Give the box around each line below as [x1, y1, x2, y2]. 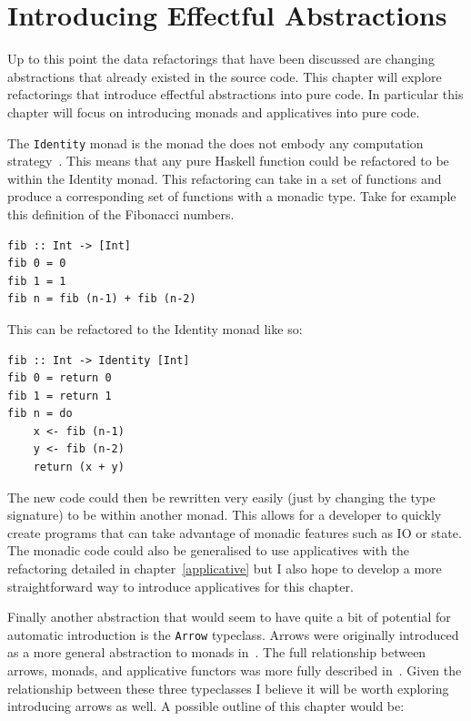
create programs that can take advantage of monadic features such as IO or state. [7, 523, 462, 542]
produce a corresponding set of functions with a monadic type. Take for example [7, 187, 456, 206]
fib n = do [7, 407, 73, 421]
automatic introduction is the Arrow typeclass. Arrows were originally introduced [7, 625, 459, 644]
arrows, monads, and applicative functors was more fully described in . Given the [7, 661, 462, 680]
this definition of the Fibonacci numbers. [7, 204, 235, 223]
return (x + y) [33, 461, 125, 474]
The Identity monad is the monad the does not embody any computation [7, 133, 424, 152]
